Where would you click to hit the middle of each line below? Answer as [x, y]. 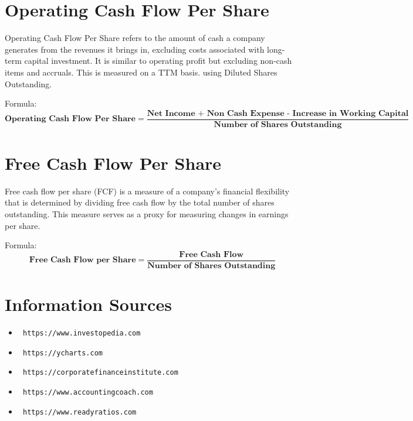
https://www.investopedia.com [82, 333]
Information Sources [88, 304]
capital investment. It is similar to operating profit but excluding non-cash [158, 61]
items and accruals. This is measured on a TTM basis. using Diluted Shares [141, 72]
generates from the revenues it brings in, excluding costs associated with [135, 49]
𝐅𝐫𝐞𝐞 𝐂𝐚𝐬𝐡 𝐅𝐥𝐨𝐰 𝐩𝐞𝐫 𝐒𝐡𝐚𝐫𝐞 [82, 260]
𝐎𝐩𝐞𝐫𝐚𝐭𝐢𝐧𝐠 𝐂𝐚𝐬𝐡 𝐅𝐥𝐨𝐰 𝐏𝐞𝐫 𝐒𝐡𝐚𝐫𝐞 [70, 119]
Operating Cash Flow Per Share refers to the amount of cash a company [135, 38]
